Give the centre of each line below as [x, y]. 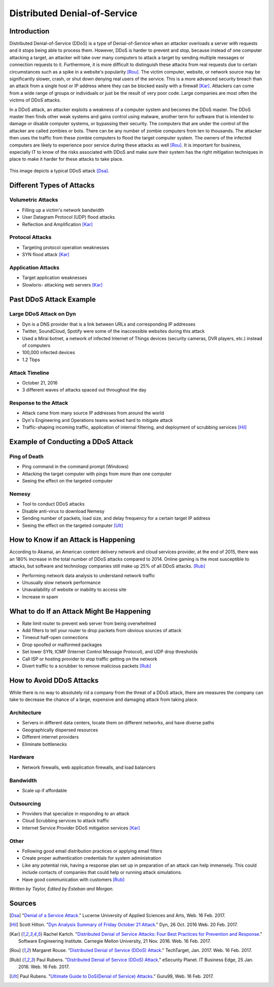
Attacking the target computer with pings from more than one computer [97, 474]
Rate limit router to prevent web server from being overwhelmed [89, 623]
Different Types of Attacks [52, 185]
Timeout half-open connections [55, 638]
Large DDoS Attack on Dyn [43, 314]
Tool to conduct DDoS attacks [53, 504]
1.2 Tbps [31, 360]
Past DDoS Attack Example [53, 299]
